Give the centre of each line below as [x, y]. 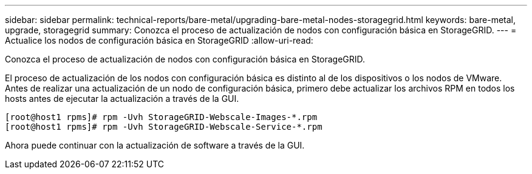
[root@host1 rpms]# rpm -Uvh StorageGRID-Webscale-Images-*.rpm [161, 117]
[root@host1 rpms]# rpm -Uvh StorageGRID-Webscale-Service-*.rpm [164, 127]
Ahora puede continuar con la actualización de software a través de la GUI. [155, 145]
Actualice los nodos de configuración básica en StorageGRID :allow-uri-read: [159, 40]
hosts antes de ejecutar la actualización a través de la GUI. [122, 99]
